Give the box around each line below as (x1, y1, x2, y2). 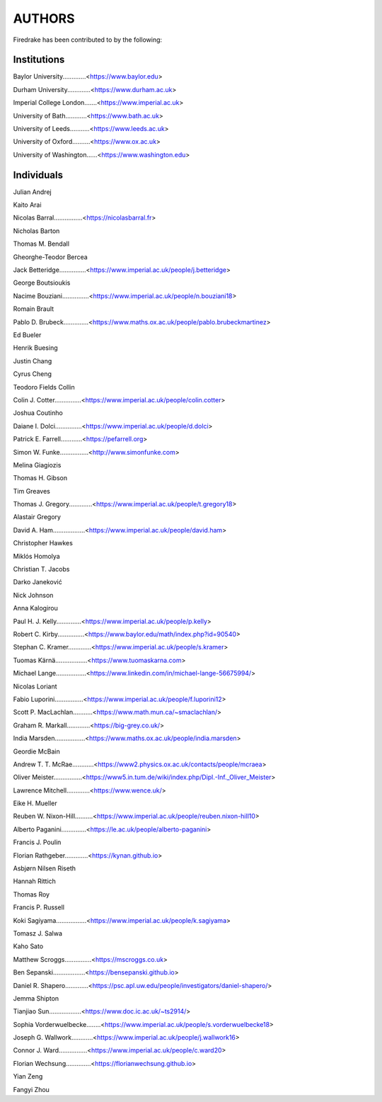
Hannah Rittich (13, 877, 57, 885)
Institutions (13, 54, 65, 66)
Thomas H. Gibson (13, 474, 68, 482)
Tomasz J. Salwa (13, 928, 63, 938)
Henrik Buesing (13, 343, 58, 352)
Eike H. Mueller (13, 799, 57, 807)
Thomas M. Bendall (13, 239, 70, 248)
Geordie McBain (13, 747, 60, 756)
